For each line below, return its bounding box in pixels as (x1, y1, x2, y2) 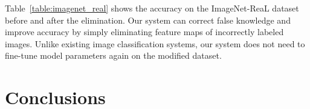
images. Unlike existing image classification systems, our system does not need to (5, 37, 305, 50)
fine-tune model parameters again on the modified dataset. (5, 49, 222, 62)
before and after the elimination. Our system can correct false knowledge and (5, 13, 291, 26)
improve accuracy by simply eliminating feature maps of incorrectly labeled (5, 25, 284, 38)
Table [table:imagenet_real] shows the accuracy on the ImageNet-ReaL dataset (5, 2, 299, 14)
